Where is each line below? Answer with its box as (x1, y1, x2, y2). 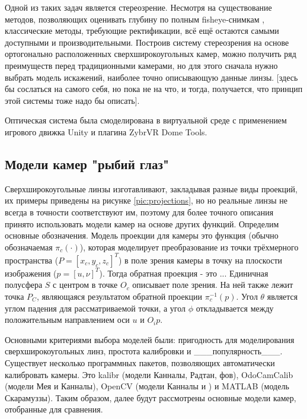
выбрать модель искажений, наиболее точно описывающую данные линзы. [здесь (5, 71, 298, 83)
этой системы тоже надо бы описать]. (5, 94, 140, 106)
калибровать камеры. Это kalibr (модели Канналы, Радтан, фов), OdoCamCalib (5, 368, 293, 380)
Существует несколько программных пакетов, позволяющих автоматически (5, 356, 275, 369)
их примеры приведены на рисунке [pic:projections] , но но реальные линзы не (5, 194, 288, 207)
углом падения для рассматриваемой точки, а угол (5, 301, 186, 314)
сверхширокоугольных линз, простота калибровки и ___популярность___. (5, 345, 283, 357)
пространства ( (5, 253, 59, 266)
